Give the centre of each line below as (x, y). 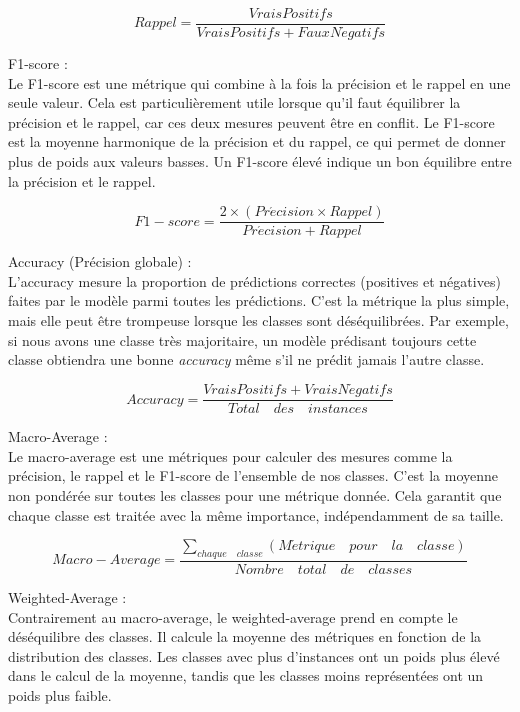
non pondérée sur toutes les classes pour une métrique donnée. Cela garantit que (255, 494)
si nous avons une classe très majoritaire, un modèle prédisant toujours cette (242, 339)
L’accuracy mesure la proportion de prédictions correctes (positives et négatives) (254, 280)
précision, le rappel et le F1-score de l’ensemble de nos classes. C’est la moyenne (253, 475)
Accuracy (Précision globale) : (100, 261)
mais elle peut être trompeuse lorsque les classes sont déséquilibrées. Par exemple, (258, 320)
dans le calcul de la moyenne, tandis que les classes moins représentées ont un (246, 675)
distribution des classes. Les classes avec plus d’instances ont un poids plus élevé (254, 655)
